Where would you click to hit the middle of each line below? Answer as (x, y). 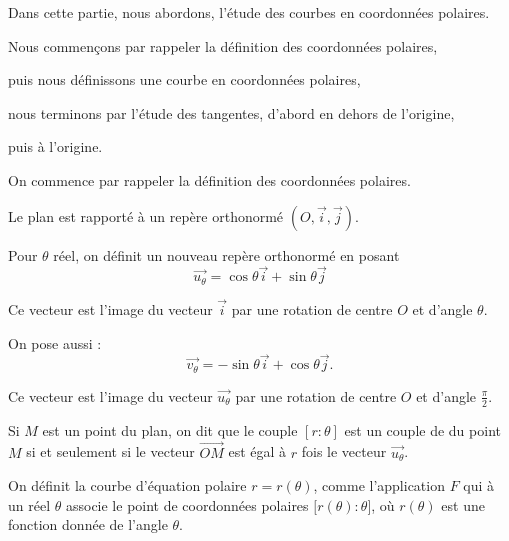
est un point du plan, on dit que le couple (170, 429)
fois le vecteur (344, 451)
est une (463, 504)
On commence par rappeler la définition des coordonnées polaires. (209, 179)
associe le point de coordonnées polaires (187, 504)
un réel (29, 504)
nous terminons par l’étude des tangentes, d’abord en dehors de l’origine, (231, 112)
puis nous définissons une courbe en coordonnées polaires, (184, 79)
